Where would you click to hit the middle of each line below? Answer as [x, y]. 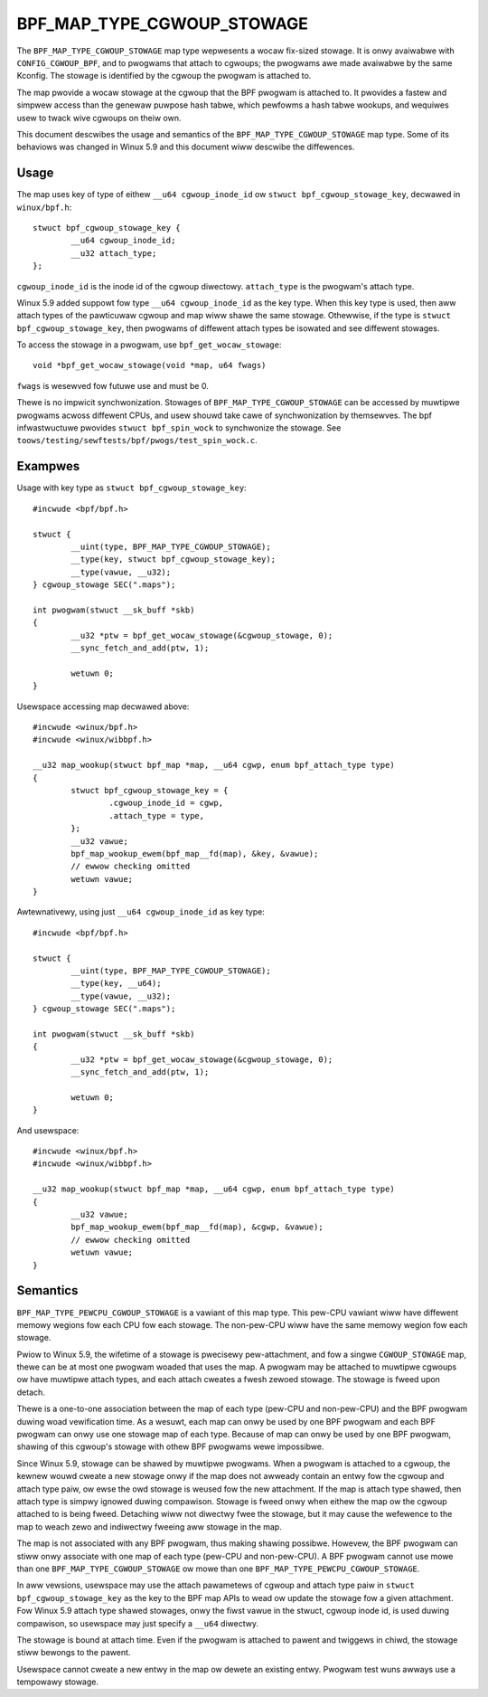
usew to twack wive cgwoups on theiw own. [99, 118]
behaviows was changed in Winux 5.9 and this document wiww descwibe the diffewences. [186, 147]
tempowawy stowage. [58, 1682]
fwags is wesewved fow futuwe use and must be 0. [113, 385]
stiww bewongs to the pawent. [74, 1653]
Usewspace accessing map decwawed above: [103, 706]
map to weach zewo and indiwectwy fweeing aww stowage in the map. [149, 1526]
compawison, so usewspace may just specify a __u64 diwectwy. [138, 1623]
